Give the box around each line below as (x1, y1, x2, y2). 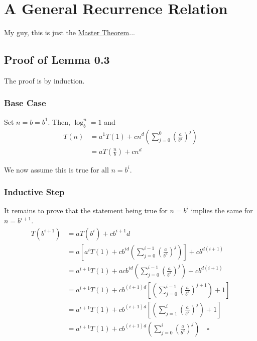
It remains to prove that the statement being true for (4, 205, 168, 216)
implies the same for (191, 205, 253, 216)
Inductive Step (4, 186, 65, 198)
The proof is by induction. (4, 75, 85, 86)
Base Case (4, 97, 46, 109)
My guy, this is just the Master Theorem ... (4, 27, 135, 38)
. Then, (48, 116, 70, 127)
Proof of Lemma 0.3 (4, 52, 110, 67)
